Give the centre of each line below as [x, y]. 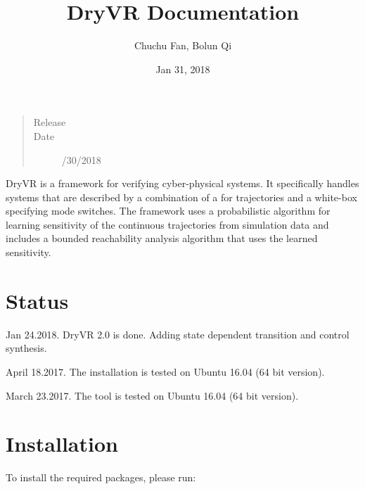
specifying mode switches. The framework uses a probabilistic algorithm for [168, 211]
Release [50, 122]
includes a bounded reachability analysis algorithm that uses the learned [162, 238]
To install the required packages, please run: [101, 477]
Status [37, 300]
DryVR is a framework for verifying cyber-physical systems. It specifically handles [182, 183]
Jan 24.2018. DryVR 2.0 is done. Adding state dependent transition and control [178, 334]
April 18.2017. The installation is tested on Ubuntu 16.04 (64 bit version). [165, 371]
